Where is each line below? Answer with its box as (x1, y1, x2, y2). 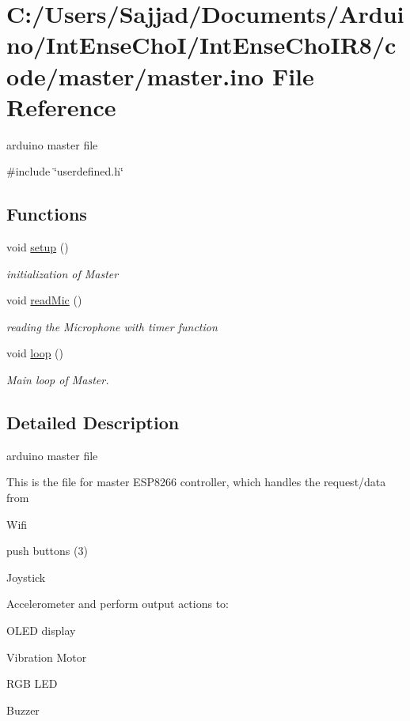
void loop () (6, 345, 63, 361)
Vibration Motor (6, 648, 87, 665)
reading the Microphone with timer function (6, 318, 218, 334)
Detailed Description (6, 410, 180, 435)
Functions (6, 202, 87, 226)
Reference (6, 90, 116, 123)
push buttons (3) (6, 542, 88, 559)
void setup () (6, 239, 69, 255)
